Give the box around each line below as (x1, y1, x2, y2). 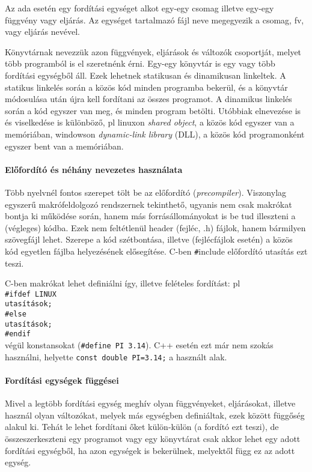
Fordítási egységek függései (5, 374, 119, 386)
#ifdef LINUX (5, 289, 57, 298)
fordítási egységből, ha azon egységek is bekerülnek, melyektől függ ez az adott (5, 444, 295, 456)
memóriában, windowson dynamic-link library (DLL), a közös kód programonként (5, 127, 305, 140)
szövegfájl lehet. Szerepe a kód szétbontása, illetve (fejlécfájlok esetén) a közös (5, 233, 293, 246)
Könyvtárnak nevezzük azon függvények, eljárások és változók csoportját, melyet (5, 45, 302, 58)
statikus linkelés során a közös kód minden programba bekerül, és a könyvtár (5, 80, 288, 93)
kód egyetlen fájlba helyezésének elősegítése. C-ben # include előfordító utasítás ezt (5, 244, 308, 257)
